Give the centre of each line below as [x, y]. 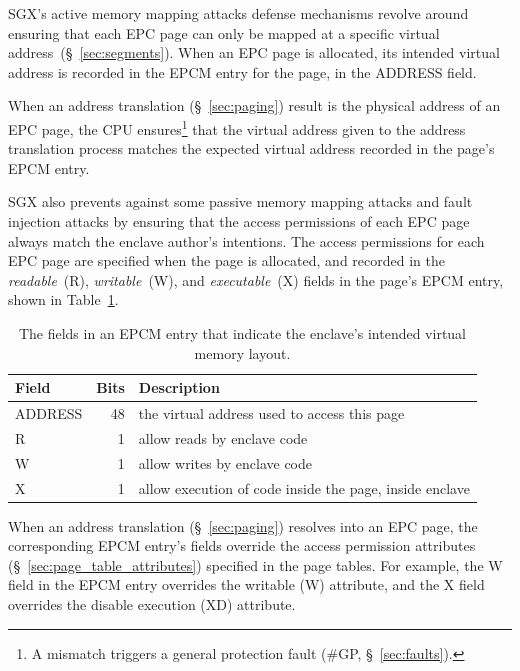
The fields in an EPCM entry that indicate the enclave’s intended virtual [242, 332]
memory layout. [242, 352]
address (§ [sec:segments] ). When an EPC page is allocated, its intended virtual [254, 52]
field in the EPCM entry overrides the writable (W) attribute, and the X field [246, 584]
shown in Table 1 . [63, 299]
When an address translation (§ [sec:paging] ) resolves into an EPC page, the [243, 525]
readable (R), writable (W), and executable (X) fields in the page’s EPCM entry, [256, 279]
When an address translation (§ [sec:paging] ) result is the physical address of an [254, 105]
